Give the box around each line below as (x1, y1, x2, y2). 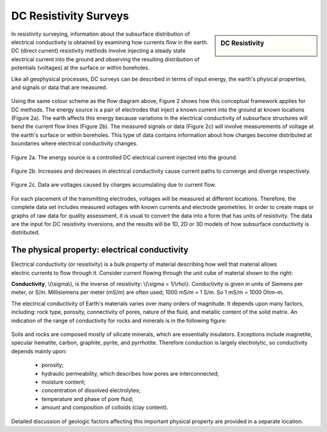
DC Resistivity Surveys (11, 9, 130, 22)
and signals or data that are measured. (11, 84, 108, 91)
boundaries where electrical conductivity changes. (11, 140, 138, 147)
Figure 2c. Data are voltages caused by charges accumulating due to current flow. (11, 181, 216, 188)
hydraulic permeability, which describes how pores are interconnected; (41, 370, 219, 377)
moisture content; (41, 378, 86, 385)
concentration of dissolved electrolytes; (41, 387, 141, 394)
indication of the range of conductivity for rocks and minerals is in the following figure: (11, 317, 227, 324)
